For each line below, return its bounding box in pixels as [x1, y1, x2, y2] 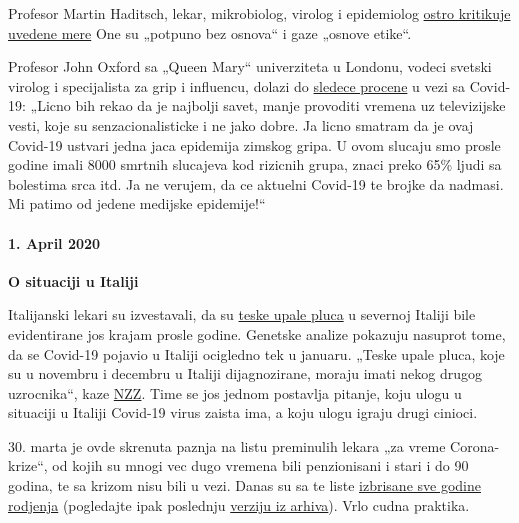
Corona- [450, 435, 500, 456]
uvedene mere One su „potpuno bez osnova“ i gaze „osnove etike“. [8, 22, 412, 43]
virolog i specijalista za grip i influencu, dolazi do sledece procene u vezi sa [8, 75, 465, 96]
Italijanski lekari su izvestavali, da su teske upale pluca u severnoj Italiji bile [8, 304, 476, 325]
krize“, [8, 455, 48, 476]
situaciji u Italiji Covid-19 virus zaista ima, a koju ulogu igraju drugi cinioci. [8, 402, 478, 423]
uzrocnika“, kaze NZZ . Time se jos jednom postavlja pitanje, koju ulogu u [8, 382, 462, 403]
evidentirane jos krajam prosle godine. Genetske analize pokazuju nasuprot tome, [8, 323, 506, 344]
